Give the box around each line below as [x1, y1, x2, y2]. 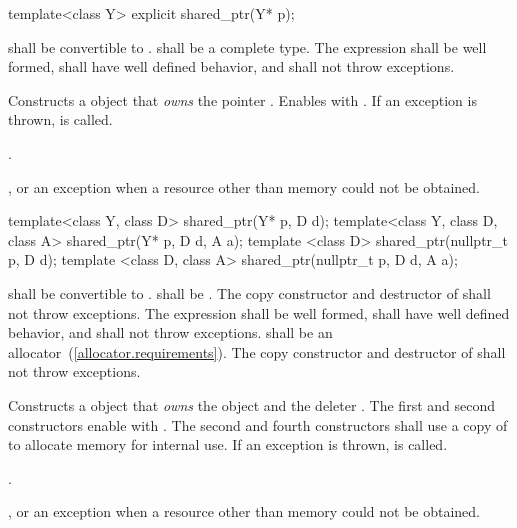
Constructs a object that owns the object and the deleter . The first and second [8, 394, 496, 415]
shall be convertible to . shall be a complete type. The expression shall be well [8, 36, 487, 57]
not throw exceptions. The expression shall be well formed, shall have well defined [8, 302, 510, 323]
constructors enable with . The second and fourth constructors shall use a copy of [8, 414, 508, 435]
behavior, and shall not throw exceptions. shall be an [8, 322, 333, 343]
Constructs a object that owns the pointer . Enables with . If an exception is [8, 89, 477, 110]
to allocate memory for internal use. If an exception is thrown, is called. [8, 434, 448, 455]
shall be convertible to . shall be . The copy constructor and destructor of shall [8, 282, 491, 303]
